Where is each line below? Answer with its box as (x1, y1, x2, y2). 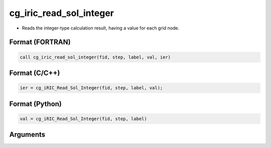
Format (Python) (9, 99, 62, 108)
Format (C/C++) (9, 68, 60, 77)
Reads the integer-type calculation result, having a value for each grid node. (22, 25, 180, 31)
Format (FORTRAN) (9, 38, 71, 46)
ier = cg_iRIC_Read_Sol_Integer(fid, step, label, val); (20, 85, 163, 91)
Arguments (9, 130, 46, 139)
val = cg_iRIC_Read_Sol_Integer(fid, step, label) (20, 115, 148, 121)
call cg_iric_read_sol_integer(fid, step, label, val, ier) (20, 54, 171, 60)
